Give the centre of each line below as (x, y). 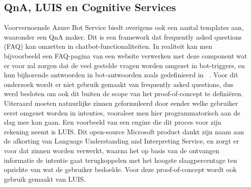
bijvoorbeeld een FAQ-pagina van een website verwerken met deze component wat (125, 55)
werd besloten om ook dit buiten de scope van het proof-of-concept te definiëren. (124, 93)
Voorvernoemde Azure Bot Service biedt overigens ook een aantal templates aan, (124, 27)
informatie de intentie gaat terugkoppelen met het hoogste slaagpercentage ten (121, 160)
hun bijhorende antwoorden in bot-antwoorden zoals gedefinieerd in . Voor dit (121, 75)
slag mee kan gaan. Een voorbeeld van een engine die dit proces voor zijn (113, 122)
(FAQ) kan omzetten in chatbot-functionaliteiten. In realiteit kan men (108, 46)
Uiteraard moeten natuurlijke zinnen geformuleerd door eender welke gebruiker (121, 103)
